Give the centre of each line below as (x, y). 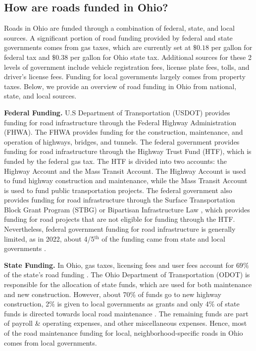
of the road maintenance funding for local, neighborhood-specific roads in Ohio (124, 333)
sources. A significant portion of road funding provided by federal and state (118, 37)
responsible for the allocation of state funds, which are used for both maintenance (128, 284)
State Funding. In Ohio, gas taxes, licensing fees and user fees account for (119, 265)
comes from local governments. (51, 342)
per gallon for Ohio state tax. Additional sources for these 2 (161, 57)
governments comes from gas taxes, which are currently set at (98, 47)
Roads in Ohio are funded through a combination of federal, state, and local (120, 28)
